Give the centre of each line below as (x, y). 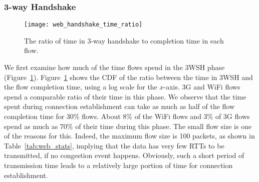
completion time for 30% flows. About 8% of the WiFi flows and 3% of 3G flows (127, 116)
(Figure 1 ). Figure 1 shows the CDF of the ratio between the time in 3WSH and (128, 77)
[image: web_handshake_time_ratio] (83, 25)
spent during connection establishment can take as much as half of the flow (119, 106)
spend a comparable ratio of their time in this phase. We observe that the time (125, 96)
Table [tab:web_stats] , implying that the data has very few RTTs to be (114, 145)
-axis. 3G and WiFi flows (202, 87)
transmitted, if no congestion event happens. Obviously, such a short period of (124, 155)
